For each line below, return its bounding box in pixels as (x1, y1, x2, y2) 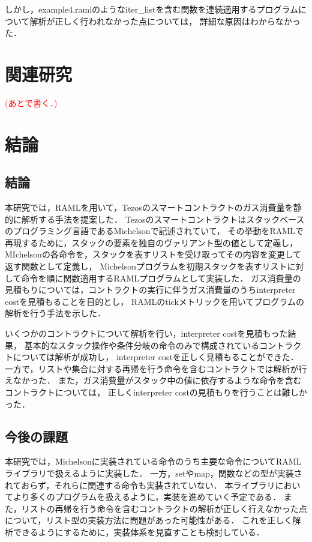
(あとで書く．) (5, 96, 58, 109)
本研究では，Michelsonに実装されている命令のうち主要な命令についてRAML (5, 455, 302, 468)
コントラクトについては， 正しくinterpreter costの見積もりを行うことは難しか (5, 385, 307, 398)
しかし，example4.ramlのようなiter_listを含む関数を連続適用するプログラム (5, 3, 298, 15)
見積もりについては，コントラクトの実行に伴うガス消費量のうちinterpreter (5, 283, 296, 296)
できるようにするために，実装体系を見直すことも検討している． (13, 525, 265, 538)
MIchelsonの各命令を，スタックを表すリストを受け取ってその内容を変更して (5, 248, 302, 260)
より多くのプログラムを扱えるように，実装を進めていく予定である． (13, 490, 281, 503)
